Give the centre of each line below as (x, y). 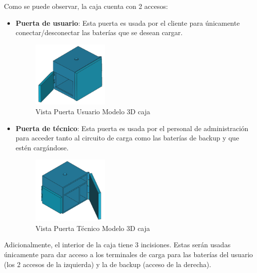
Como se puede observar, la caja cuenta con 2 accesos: (86, 6)
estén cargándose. (42, 147)
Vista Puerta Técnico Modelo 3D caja (93, 228)
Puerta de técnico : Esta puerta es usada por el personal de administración (132, 128)
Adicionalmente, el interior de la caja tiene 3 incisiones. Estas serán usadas (117, 245)
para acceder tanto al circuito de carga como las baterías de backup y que (127, 138)
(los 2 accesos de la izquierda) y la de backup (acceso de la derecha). (108, 264)
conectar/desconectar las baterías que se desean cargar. (99, 32)
